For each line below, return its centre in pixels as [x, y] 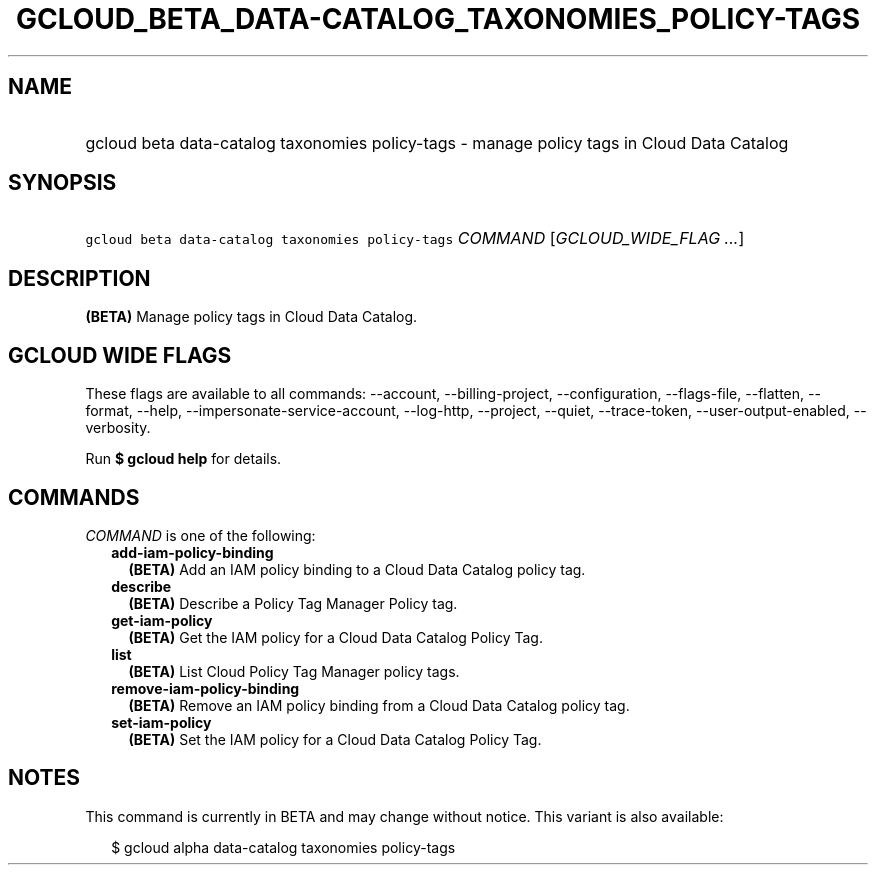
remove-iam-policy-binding [205, 688]
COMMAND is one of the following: [200, 535]
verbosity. [118, 428]
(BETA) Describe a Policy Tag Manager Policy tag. [293, 603]
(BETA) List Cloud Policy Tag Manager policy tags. [294, 671]
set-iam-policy [161, 722]
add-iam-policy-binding [192, 552]
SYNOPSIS [62, 183]
